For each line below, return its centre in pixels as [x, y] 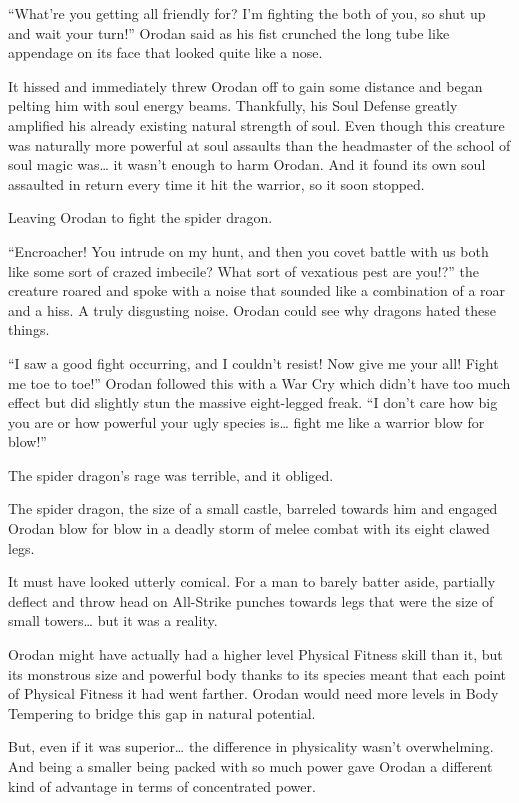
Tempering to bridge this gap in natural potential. [162, 712]
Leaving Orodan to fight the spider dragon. [140, 217]
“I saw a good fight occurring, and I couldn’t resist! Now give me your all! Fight [253, 362]
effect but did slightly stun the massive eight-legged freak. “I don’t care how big [253, 402]
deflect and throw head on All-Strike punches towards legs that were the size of [251, 600]
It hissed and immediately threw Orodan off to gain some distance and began [245, 85]
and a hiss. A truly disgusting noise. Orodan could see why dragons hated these [252, 309]
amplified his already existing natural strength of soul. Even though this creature [256, 124]
